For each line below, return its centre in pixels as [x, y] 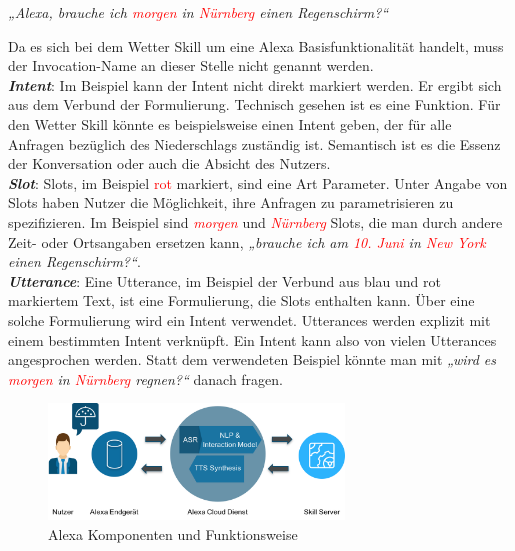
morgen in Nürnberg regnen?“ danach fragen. [145, 378]
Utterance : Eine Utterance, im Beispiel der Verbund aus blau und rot [224, 280]
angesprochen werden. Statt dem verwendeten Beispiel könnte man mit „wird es [252, 359]
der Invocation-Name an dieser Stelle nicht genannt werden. [191, 65]
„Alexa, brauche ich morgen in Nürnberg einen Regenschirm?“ [198, 12]
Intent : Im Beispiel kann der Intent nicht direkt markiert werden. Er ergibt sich [255, 84]
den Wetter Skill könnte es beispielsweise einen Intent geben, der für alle [230, 123]
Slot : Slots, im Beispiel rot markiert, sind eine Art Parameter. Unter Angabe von [258, 182]
